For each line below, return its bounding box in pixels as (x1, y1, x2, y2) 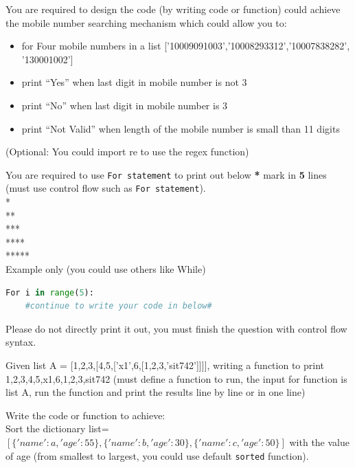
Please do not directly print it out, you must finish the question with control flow (5, 321, 347, 335)
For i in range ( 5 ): (5, 287, 94, 298)
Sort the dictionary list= (5, 421, 109, 436)
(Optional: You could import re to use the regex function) (5, 144, 249, 159)
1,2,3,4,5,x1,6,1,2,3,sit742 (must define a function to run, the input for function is (5, 371, 347, 386)
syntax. (5, 335, 36, 349)
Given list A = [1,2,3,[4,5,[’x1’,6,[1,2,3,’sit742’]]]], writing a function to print (5, 358, 324, 372)
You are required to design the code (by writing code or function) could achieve (5, 2, 341, 16)
